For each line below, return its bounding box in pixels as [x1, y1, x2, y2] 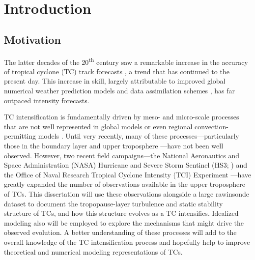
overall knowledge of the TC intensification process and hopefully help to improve [4, 236, 250, 247]
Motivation [4, 31, 61, 47]
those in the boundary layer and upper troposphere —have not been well [4, 140, 224, 150]
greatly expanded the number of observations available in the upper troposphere [4, 179, 245, 189]
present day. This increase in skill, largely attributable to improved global [4, 76, 226, 86]
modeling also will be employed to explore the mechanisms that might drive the [4, 217, 244, 228]
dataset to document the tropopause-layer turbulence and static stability [4, 198, 223, 208]
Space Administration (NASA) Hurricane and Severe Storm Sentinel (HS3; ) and [4, 160, 247, 170]
